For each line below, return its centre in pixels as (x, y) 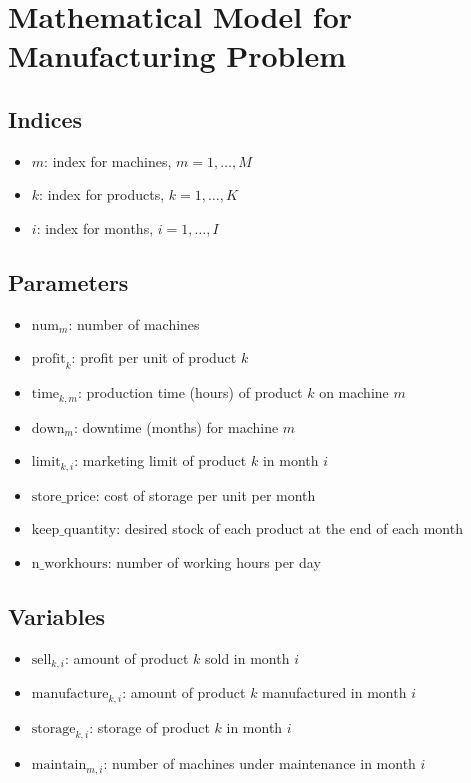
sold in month (247, 657)
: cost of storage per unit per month (205, 494)
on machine (354, 392)
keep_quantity (74, 530)
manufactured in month (334, 692)
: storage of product (149, 726)
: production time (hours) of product (190, 392)
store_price (63, 496)
